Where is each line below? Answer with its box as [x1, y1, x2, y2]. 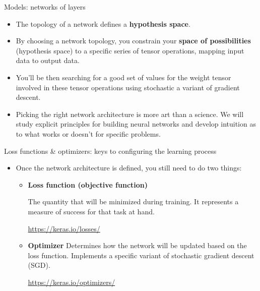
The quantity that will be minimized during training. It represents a [28, 196, 239, 207]
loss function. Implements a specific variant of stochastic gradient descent [28, 250, 254, 260]
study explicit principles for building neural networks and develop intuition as [16, 119, 256, 129]
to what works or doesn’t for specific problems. [16, 128, 161, 139]
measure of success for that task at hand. [28, 206, 155, 216]
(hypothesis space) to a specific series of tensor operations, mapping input [16, 45, 244, 55]
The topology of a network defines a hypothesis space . [16, 18, 190, 29]
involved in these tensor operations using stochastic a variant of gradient [16, 82, 240, 92]
